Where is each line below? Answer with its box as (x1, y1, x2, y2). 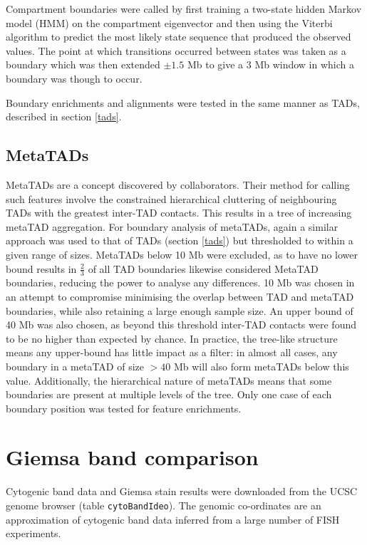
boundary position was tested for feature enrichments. (6, 400, 242, 415)
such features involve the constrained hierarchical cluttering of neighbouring (6, 191, 337, 206)
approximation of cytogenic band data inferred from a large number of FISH (6, 512, 340, 526)
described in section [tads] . (6, 109, 122, 124)
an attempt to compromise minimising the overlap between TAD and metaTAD (6, 289, 354, 303)
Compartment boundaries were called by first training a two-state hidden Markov (6, 1, 362, 16)
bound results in (6, 261, 77, 276)
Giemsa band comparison (6, 442, 259, 472)
